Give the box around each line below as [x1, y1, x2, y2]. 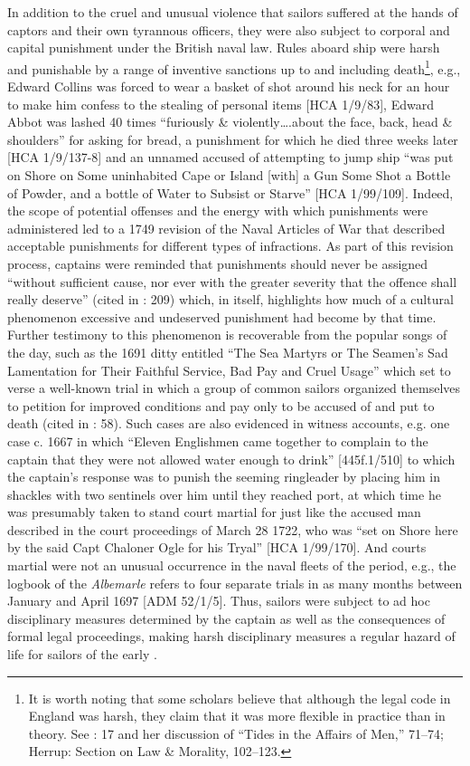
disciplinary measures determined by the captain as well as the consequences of [7, 608, 446, 627]
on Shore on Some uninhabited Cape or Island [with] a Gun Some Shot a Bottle [7, 166, 451, 184]
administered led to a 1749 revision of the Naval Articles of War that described [7, 218, 446, 237]
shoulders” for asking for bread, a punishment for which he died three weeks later [7, 129, 458, 148]
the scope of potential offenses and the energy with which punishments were [7, 201, 428, 220]
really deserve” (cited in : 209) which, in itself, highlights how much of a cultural [7, 290, 454, 309]
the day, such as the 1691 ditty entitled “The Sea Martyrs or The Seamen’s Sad [7, 342, 448, 361]
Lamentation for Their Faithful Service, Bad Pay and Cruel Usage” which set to [7, 360, 451, 379]
